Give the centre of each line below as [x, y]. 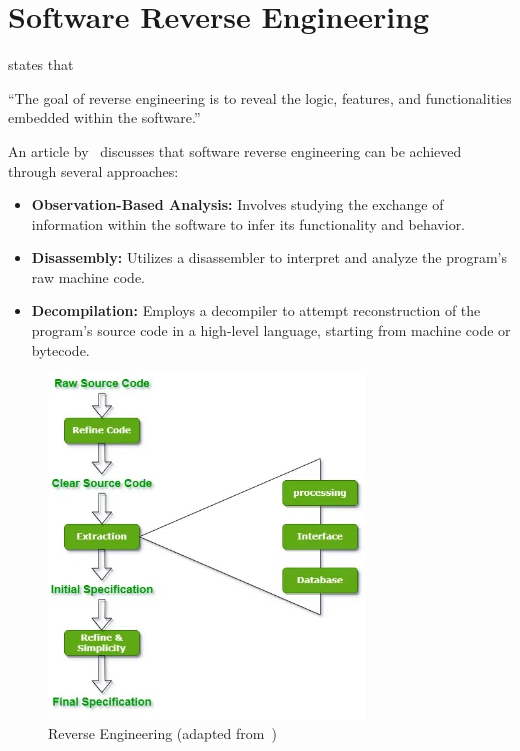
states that [41, 64]
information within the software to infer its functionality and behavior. [248, 223]
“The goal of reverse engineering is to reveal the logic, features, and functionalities [260, 97]
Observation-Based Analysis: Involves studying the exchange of [237, 204]
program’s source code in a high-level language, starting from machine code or [271, 330]
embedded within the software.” [104, 117]
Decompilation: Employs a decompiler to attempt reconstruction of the [256, 310]
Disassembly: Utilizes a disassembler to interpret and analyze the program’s [269, 257]
